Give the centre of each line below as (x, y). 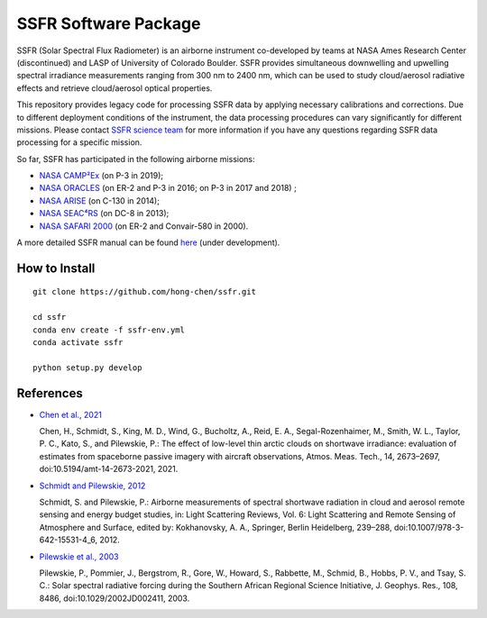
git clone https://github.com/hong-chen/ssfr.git (145, 292)
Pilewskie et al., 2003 (79, 556)
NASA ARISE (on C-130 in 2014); (99, 200)
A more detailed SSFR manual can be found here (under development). (148, 242)
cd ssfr (50, 317)
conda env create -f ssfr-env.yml (109, 330)
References (50, 393)
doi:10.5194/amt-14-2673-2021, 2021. (109, 469)
